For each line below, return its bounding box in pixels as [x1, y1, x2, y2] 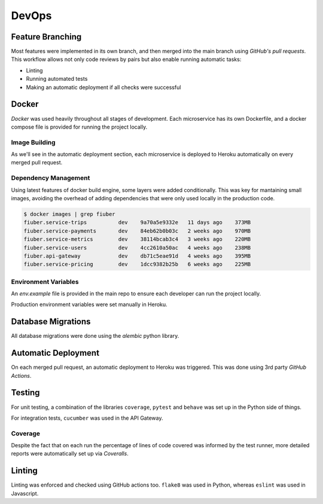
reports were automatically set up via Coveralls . [11, 450, 129, 457]
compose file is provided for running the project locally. [11, 123, 148, 130]
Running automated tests [26, 75, 88, 83]
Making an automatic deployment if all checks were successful [26, 84, 181, 91]
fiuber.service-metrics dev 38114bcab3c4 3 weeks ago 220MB [23, 236, 251, 243]
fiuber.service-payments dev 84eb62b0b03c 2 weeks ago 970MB [23, 227, 251, 234]
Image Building [11, 138, 56, 146]
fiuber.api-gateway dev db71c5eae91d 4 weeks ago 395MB [23, 252, 251, 259]
